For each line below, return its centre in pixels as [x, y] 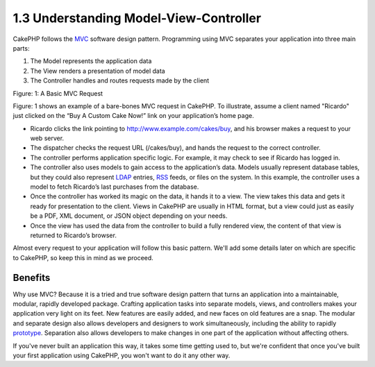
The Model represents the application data [91, 61]
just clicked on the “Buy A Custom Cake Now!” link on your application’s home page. [133, 116]
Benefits [32, 278]
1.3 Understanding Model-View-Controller [137, 18]
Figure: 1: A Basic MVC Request [58, 93]
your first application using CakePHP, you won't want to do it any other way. [122, 355]
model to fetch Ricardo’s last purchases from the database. [115, 187]
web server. [47, 138]
